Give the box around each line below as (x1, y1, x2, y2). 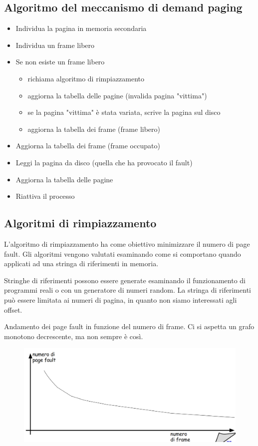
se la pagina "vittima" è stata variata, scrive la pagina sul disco (27, 107, 221, 117)
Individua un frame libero (15, 39, 95, 50)
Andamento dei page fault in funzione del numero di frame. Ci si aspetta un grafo (4, 321, 255, 332)
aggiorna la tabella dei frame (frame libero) (27, 123, 160, 134)
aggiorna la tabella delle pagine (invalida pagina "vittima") (27, 90, 207, 100)
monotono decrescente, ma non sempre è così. (4, 331, 143, 341)
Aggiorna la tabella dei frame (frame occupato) (15, 140, 160, 151)
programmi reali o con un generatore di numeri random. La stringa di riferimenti (4, 285, 251, 295)
